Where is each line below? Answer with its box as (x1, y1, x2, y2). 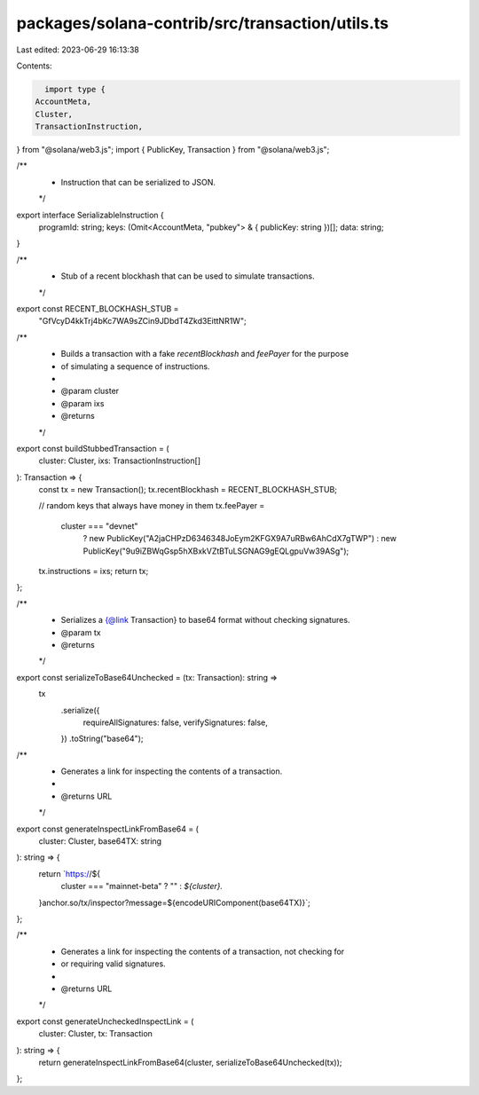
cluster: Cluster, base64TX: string (38, 836, 162, 847)
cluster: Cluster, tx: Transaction (38, 1028, 153, 1039)
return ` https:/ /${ (38, 868, 101, 878)
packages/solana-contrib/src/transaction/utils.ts (16, 13, 389, 33)
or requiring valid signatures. (60, 958, 166, 969)
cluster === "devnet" (60, 520, 138, 532)
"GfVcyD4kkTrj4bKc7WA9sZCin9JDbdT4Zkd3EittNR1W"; (38, 316, 247, 327)
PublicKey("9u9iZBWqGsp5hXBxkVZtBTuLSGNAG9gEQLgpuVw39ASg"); (82, 546, 349, 556)
